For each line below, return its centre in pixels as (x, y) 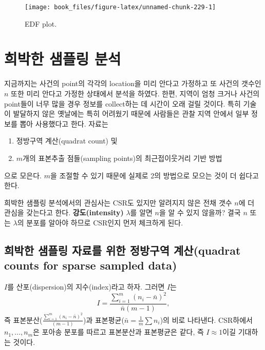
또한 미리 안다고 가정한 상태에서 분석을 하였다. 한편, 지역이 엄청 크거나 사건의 (135, 93)
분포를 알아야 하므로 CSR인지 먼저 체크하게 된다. (105, 222)
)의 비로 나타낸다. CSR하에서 (206, 320)
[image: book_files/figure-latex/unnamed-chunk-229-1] (120, 7)
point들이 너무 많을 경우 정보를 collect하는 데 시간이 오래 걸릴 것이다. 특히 (122, 103)
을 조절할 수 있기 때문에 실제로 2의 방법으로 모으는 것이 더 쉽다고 (154, 175)
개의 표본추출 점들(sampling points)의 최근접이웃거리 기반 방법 (122, 158)
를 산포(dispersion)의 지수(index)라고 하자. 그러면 (86, 287)
